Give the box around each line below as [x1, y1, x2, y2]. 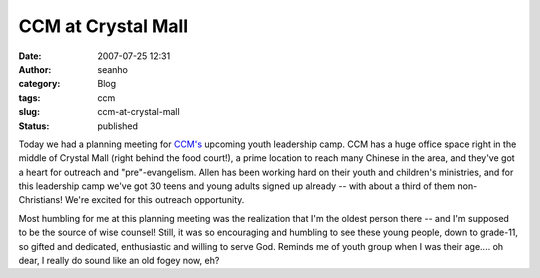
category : [18, 78, 61, 90]
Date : [18, 50, 42, 62]
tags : [18, 91, 41, 104]
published [97, 120, 139, 132]
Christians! [18, 194, 64, 206]
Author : [18, 63, 52, 75]
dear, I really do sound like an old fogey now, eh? [18, 255, 220, 267]
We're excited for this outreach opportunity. [65, 194, 245, 206]
